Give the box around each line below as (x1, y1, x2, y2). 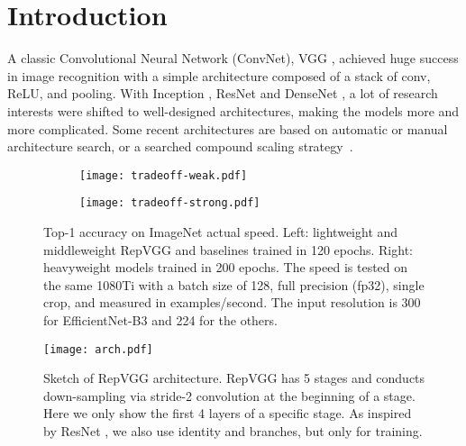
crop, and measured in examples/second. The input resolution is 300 (43, 293, 421, 312)
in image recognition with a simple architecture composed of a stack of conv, (7, 66, 431, 85)
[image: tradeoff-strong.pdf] (79, 196, 260, 210)
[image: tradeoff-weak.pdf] (79, 168, 248, 182)
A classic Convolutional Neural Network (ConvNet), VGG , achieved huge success (7, 49, 459, 68)
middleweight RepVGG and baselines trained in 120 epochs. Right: (43, 240, 413, 259)
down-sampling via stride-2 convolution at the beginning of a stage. (43, 386, 416, 405)
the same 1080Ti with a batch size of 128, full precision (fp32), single (43, 275, 425, 294)
